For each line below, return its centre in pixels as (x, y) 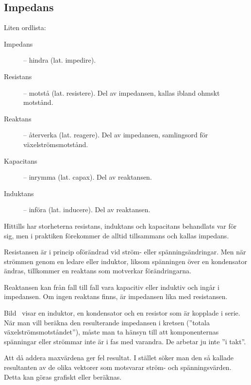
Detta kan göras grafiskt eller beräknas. (63, 377)
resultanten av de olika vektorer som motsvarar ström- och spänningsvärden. (118, 367)
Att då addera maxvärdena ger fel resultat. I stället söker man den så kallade (119, 358)
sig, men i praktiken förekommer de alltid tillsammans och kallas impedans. (117, 235)
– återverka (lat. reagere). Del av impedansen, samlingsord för (116, 135)
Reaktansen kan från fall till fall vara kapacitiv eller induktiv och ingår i (112, 287)
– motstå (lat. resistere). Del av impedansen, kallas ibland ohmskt (122, 92)
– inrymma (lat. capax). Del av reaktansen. (88, 177)
